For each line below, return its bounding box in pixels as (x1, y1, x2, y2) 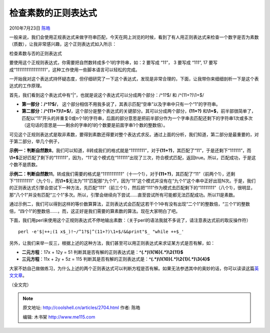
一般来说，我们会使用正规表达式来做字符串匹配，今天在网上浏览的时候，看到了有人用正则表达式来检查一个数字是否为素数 (9, 34, 259, 40)
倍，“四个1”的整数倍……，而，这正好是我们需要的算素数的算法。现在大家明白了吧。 (9, 208, 180, 214)
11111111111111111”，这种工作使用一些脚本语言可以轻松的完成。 (15, 67, 140, 73)
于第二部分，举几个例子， (9, 138, 62, 145)
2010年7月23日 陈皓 (9, 25, 50, 31)
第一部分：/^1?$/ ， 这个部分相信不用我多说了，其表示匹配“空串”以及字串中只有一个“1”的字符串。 (21, 101, 221, 107)
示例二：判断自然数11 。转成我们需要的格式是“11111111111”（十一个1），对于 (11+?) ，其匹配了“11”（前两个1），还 (9, 171, 231, 177)
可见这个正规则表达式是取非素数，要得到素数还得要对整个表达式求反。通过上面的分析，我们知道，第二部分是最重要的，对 (9, 131, 259, 137)
